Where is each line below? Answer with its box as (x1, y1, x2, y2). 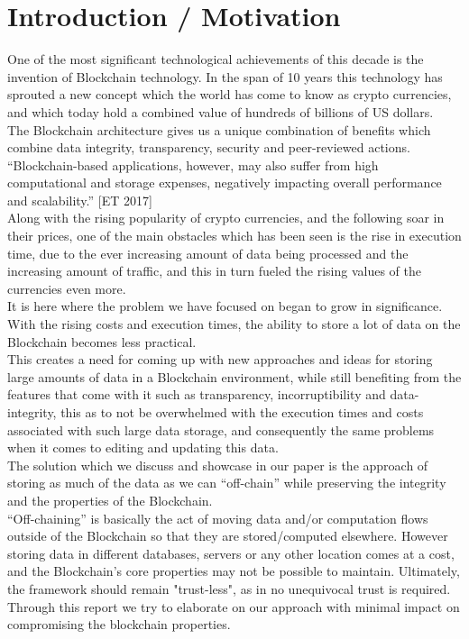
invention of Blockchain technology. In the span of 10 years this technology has (7, 67, 443, 86)
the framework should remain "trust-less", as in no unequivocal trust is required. (7, 579, 451, 598)
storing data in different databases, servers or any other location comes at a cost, (7, 543, 455, 562)
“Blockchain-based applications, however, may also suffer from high (7, 155, 379, 174)
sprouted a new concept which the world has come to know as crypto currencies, (7, 85, 452, 104)
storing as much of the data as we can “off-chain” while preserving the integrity (7, 473, 446, 492)
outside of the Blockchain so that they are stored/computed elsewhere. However (7, 526, 448, 545)
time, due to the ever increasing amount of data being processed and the (7, 243, 409, 262)
